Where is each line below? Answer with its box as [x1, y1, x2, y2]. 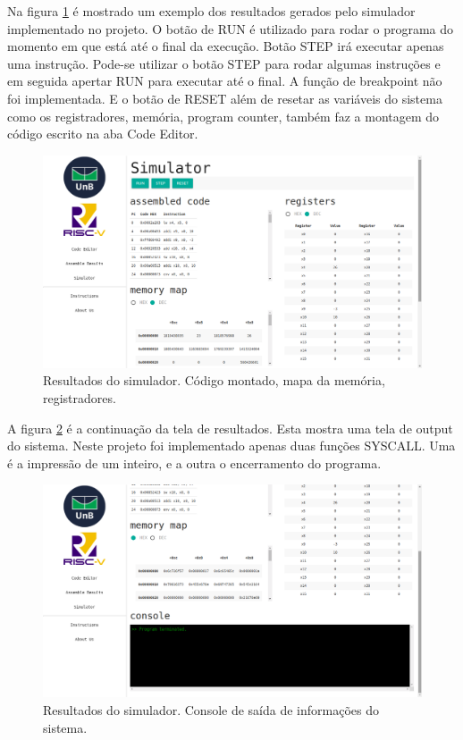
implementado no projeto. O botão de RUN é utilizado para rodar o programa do [7, 19, 454, 38]
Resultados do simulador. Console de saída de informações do [43, 701, 379, 719]
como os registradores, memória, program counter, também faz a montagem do [7, 106, 440, 125]
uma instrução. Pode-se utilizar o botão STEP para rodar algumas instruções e [7, 54, 441, 72]
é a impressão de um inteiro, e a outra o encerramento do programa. [7, 453, 382, 472]
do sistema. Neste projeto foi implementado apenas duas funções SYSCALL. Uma [7, 436, 456, 455]
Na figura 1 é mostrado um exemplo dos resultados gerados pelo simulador [7, 2, 416, 20]
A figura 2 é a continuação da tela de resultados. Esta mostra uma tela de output [7, 418, 453, 437]
